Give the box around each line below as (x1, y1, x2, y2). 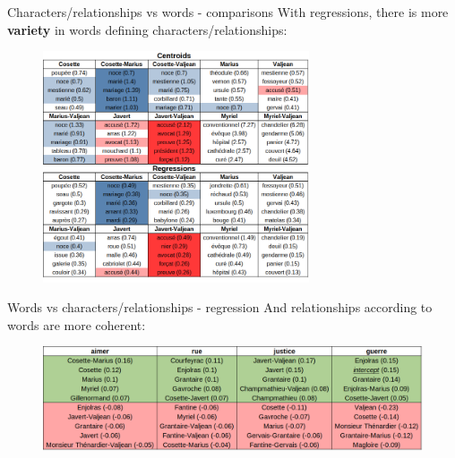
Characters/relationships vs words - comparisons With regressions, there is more (7, 3, 449, 21)
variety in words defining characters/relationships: (7, 20, 288, 38)
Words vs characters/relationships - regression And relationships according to (7, 298, 433, 317)
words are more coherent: (7, 315, 146, 334)
